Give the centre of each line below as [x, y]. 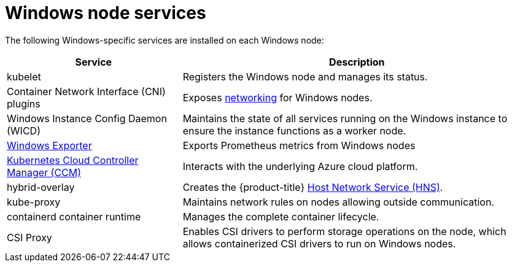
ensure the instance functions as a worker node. [294, 130]
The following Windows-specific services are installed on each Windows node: [165, 40]
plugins [24, 103]
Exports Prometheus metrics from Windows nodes [299, 145]
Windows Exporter [49, 145]
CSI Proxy [29, 237]
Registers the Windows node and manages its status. [305, 76]
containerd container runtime [74, 216]
